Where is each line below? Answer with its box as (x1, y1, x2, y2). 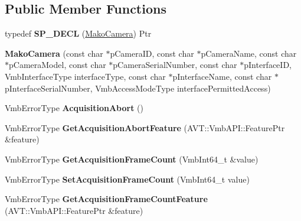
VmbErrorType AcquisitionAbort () (5, 102, 143, 114)
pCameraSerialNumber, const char (113, 58, 237, 71)
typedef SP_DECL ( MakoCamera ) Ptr (5, 27, 152, 40)
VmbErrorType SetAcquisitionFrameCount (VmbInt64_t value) (5, 173, 250, 185)
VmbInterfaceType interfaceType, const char (5, 70, 166, 82)
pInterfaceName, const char (172, 70, 272, 82)
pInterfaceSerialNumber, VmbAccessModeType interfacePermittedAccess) (5, 82, 271, 94)
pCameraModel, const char (9, 58, 106, 71)
